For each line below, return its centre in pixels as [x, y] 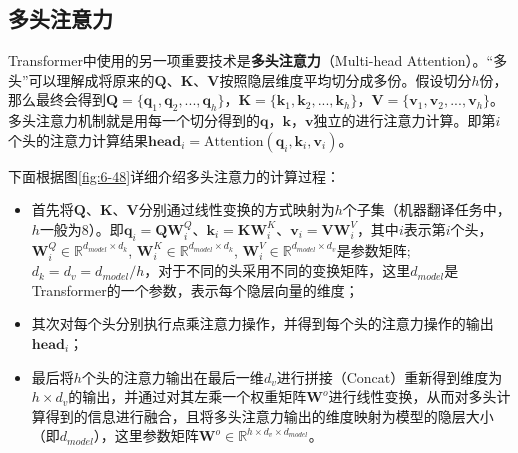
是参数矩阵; [373, 249]
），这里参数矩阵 [146, 435]
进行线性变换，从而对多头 [412, 396]
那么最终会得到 [57, 99]
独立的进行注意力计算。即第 [404, 120]
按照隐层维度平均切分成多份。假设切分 [345, 79]
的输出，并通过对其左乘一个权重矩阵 [187, 396]
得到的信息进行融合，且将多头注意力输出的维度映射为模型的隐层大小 [269, 415]
